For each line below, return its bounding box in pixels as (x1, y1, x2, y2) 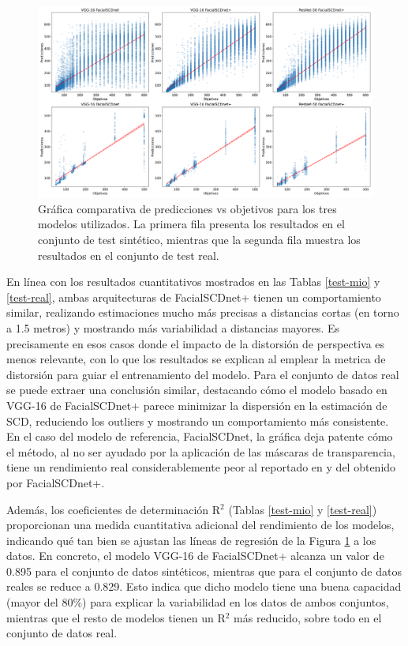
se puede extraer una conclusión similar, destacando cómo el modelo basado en (6, 381, 387, 398)
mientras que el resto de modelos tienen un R (6, 609, 226, 625)
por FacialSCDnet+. (6, 474, 105, 490)
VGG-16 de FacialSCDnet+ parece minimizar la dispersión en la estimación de (6, 396, 387, 413)
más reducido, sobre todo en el (234, 609, 382, 625)
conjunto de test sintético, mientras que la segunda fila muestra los (38, 231, 361, 247)
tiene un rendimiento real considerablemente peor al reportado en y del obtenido (6, 459, 396, 475)
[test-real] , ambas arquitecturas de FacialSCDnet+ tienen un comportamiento (6, 288, 381, 305)
